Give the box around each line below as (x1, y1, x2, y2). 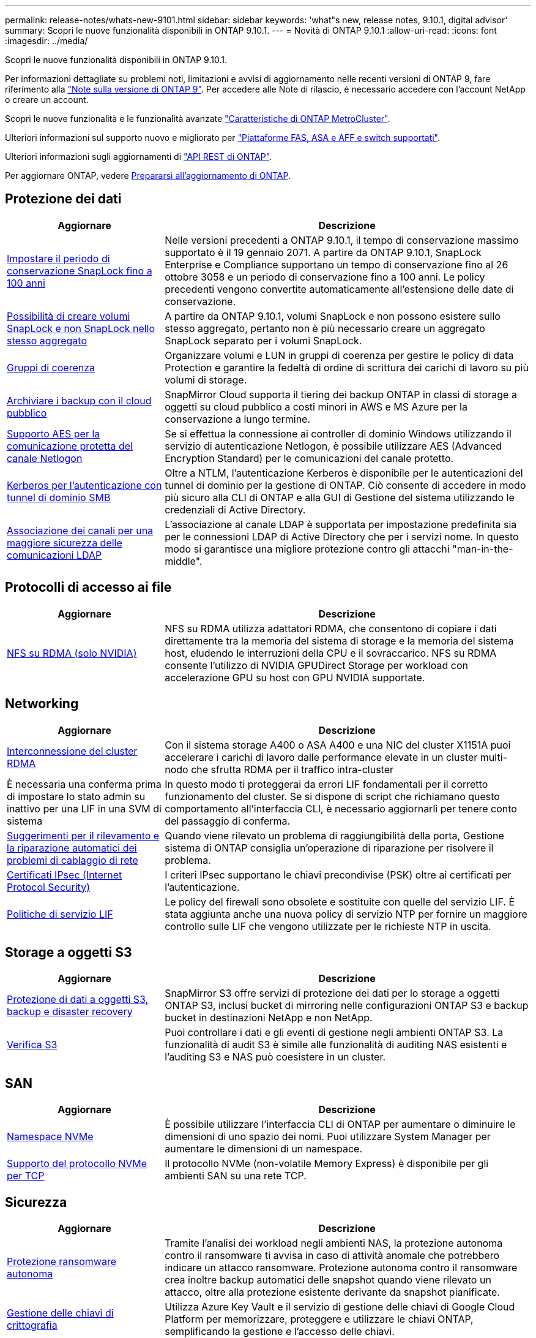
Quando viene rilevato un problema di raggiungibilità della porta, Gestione (165, 829, 504, 842)
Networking (5, 696, 79, 712)
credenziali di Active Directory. (165, 503, 306, 516)
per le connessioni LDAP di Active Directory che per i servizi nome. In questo (165, 530, 519, 543)
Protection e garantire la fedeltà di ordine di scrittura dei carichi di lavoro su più (165, 361, 529, 374)
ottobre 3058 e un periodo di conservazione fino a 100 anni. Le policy (165, 270, 485, 283)
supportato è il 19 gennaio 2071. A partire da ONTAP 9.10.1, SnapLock (165, 246, 482, 259)
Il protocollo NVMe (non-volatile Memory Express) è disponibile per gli (165, 1157, 489, 1170)
